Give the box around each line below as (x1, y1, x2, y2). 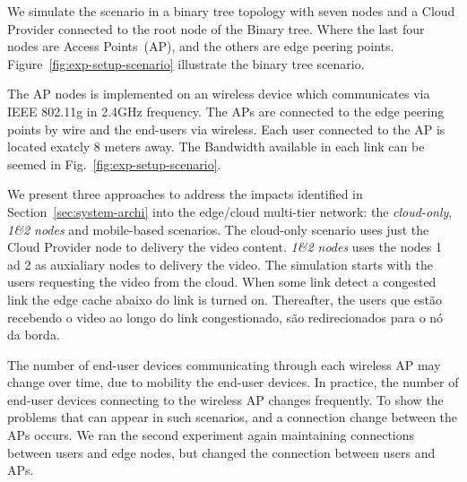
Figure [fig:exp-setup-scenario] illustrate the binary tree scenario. (7, 54, 365, 73)
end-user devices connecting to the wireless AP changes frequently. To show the (7, 390, 444, 409)
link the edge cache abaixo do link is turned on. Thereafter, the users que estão (7, 289, 443, 308)
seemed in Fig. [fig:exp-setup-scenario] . (7, 154, 221, 173)
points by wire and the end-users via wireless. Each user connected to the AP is (7, 119, 445, 138)
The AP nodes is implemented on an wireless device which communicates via (7, 84, 430, 103)
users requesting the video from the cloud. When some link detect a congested (7, 272, 437, 291)
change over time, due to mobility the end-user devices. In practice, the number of (7, 373, 459, 392)
